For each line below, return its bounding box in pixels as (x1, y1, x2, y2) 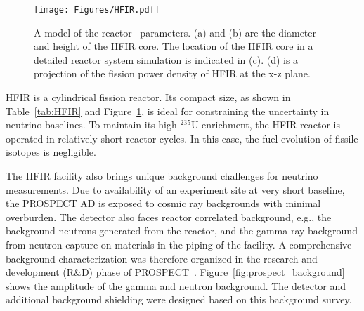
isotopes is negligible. (6, 145, 96, 159)
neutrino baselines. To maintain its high (6, 117, 177, 132)
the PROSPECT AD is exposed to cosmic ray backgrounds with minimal (6, 196, 321, 211)
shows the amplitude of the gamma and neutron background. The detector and (6, 278, 346, 293)
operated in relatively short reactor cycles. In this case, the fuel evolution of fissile (6, 131, 358, 145)
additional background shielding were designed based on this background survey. (6, 292, 352, 307)
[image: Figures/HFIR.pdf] (34, 5, 160, 15)
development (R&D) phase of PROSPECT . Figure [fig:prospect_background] (6, 265, 345, 279)
